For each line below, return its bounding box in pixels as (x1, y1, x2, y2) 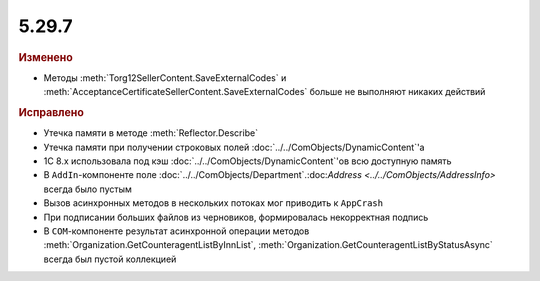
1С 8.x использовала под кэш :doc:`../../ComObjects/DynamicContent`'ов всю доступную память (43, 155, 452, 167)
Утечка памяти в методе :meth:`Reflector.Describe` (43, 127, 259, 139)
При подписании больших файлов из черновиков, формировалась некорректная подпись (43, 211, 429, 223)
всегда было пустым (43, 183, 132, 195)
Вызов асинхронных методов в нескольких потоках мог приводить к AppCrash (43, 197, 384, 209)
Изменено (18, 50, 74, 64)
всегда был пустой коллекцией (43, 253, 177, 265)
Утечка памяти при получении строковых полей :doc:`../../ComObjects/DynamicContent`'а (43, 141, 425, 153)
